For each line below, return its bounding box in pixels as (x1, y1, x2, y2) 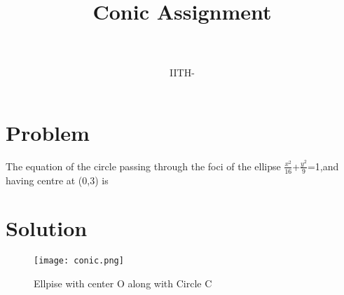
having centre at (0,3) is (6, 172, 109, 187)
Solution (6, 214, 88, 242)
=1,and (307, 158, 339, 173)
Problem (6, 118, 90, 146)
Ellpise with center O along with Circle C (34, 276, 212, 291)
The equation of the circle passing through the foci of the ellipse (6, 158, 281, 173)
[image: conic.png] (34, 256, 124, 266)
